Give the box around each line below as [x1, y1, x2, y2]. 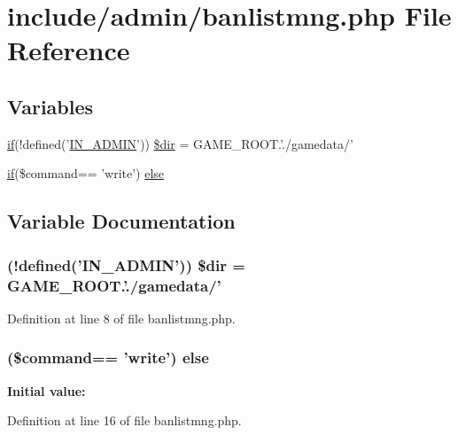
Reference [7, 32, 130, 68]
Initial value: [7, 381, 86, 400]
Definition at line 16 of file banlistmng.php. [7, 411, 242, 430]
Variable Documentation [7, 207, 236, 235]
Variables [7, 92, 94, 120]
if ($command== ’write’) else [7, 164, 165, 183]
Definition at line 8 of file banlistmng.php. [7, 308, 236, 327]
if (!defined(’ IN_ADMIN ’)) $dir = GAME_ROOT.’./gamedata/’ [7, 134, 353, 152]
